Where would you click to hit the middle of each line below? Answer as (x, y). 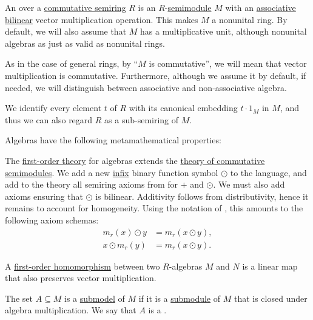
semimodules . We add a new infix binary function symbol (112, 172)
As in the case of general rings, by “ (72, 63)
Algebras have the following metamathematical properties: (113, 140)
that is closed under (271, 298)
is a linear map (270, 266)
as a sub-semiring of (142, 119)
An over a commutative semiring (66, 7)
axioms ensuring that (44, 196)
